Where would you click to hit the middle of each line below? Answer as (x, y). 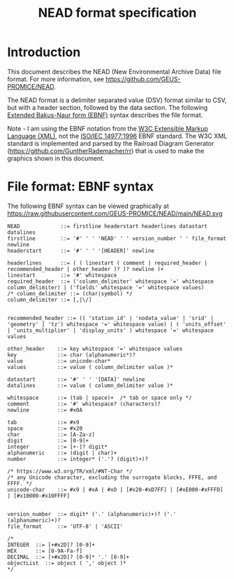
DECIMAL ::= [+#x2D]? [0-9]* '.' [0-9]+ (68, 557)
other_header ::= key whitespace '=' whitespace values (95, 349)
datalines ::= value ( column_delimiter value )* (90, 385)
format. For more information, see (56, 79)
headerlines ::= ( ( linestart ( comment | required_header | (108, 263)
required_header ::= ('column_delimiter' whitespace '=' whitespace (111, 281)
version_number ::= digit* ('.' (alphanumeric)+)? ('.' (92, 514)
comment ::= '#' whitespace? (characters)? (84, 404)
